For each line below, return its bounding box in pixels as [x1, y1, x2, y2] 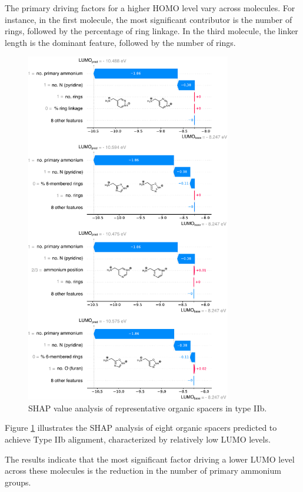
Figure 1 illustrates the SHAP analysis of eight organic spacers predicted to [5, 421, 277, 434]
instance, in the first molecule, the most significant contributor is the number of [5, 13, 292, 25]
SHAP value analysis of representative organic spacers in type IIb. [28, 401, 267, 414]
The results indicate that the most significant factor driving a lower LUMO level [5, 453, 295, 465]
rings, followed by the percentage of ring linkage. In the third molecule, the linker [5, 25, 298, 37]
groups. [5, 476, 31, 488]
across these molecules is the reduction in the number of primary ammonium [5, 464, 281, 477]
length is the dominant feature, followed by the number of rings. [5, 36, 236, 48]
